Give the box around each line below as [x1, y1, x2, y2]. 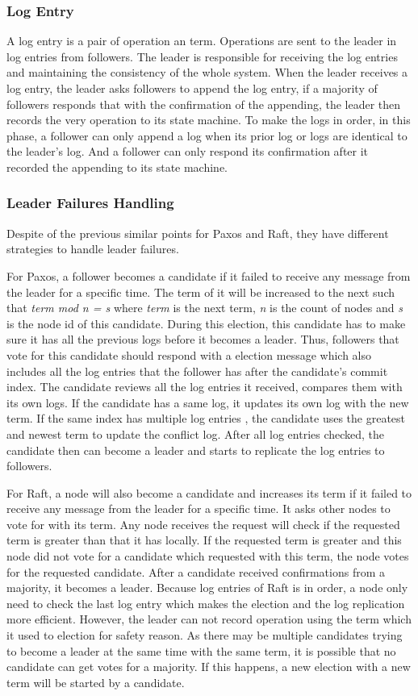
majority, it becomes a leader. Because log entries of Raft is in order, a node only [6, 579, 408, 596]
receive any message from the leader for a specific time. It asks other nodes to [6, 500, 391, 517]
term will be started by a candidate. [6, 673, 185, 690]
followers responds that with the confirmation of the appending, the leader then [6, 95, 401, 112]
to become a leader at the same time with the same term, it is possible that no [6, 642, 396, 659]
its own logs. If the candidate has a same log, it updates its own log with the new [6, 394, 409, 411]
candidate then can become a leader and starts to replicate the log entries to [6, 441, 385, 458]
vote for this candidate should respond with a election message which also [6, 346, 372, 363]
